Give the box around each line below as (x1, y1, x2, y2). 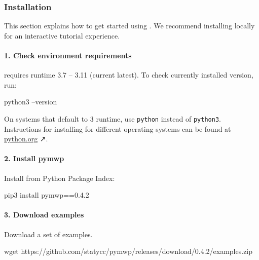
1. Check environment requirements (4, 50, 132, 60)
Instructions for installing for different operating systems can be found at (4, 123, 231, 134)
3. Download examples (4, 209, 84, 220)
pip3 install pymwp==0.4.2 (4, 190, 89, 200)
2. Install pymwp (4, 153, 64, 164)
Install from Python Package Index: (4, 172, 115, 183)
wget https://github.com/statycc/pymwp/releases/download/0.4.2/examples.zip (4, 246, 253, 256)
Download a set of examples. (4, 229, 93, 239)
